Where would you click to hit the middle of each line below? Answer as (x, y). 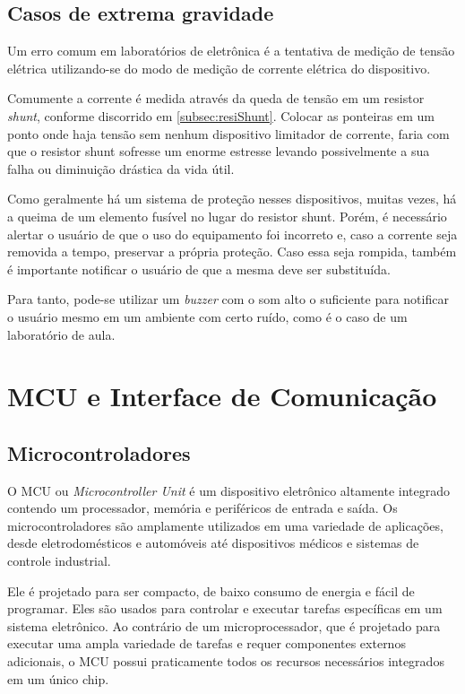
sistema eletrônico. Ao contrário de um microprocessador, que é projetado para (224, 625)
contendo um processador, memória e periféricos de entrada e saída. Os (202, 508)
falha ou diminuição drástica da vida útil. (121, 168)
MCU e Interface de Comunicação (222, 396)
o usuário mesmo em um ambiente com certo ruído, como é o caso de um (207, 316)
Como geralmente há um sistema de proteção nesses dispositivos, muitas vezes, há (232, 199)
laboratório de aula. (61, 334)
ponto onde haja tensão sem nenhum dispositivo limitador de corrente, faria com (228, 133)
